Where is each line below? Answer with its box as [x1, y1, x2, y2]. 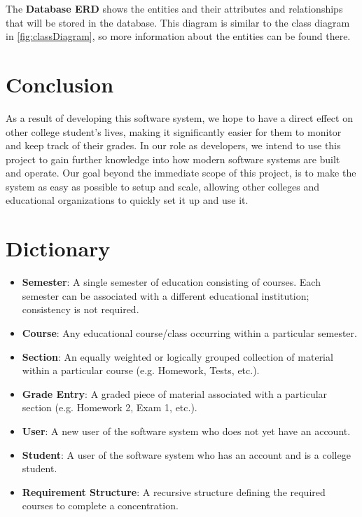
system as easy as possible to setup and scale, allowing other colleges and [6, 179, 319, 193]
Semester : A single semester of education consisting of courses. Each [22, 275, 321, 289]
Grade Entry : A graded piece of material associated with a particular [22, 386, 328, 401]
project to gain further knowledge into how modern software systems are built [6, 151, 340, 166]
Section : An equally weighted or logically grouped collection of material [22, 349, 333, 364]
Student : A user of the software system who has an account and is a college [22, 447, 351, 462]
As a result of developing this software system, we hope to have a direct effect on [6, 110, 353, 125]
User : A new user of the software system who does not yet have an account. [22, 423, 351, 438]
